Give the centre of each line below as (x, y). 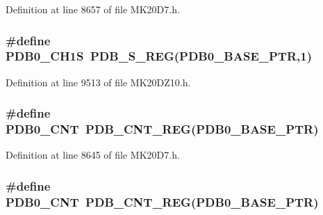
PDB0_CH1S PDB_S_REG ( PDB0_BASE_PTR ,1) (159, 56)
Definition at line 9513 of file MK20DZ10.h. (98, 82)
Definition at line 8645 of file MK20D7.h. (93, 155)
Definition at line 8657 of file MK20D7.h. (93, 9)
